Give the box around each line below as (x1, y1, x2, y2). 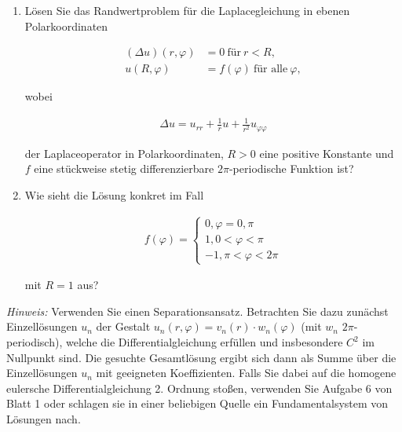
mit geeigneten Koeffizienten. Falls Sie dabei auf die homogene (96, 364, 397, 381)
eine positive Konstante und (259, 145, 394, 161)
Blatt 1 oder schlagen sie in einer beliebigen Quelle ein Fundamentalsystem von (6, 395, 389, 412)
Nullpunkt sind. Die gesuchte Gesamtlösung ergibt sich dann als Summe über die (6, 349, 397, 365)
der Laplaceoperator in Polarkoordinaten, (24, 145, 224, 161)
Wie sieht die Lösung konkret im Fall (24, 187, 204, 203)
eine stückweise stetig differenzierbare (34, 160, 214, 177)
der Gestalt (96, 318, 151, 335)
